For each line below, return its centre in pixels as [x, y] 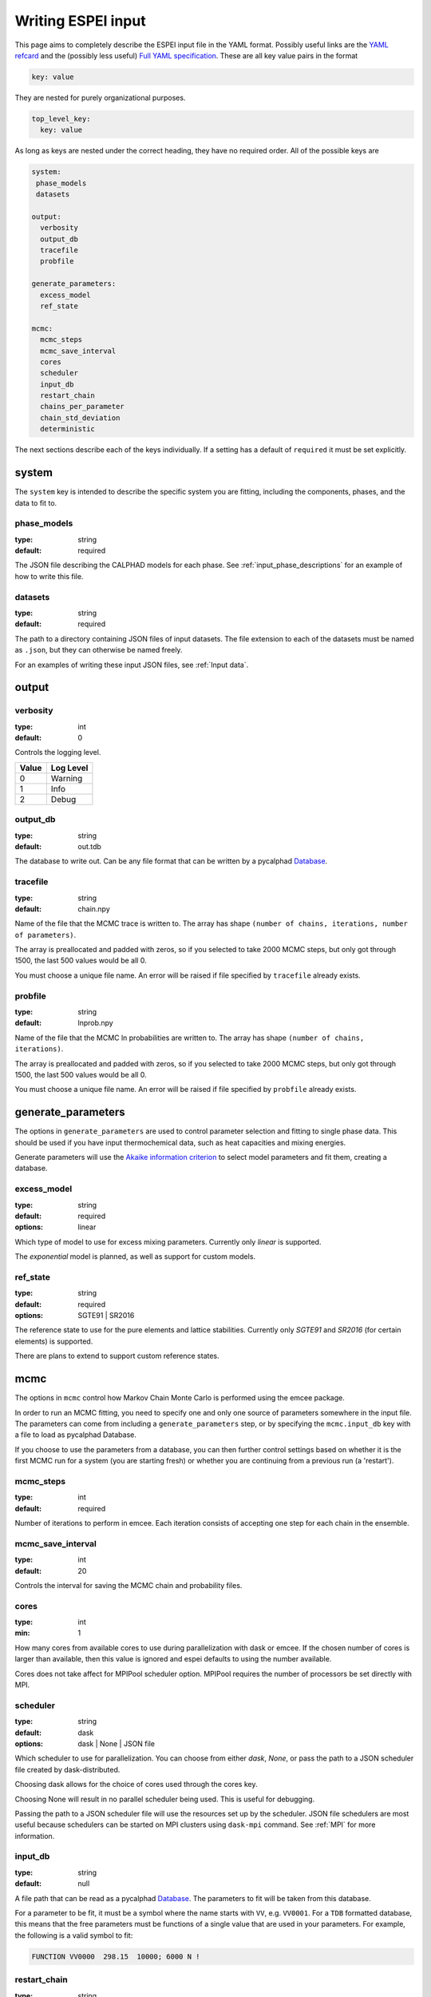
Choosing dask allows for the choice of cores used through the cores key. [136, 1785]
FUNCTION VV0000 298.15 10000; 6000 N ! [116, 1956]
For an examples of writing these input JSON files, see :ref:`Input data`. [132, 665]
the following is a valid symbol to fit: [74, 1935]
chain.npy [94, 909]
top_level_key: [61, 119]
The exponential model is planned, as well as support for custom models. [135, 1257]
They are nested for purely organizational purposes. [100, 97]
